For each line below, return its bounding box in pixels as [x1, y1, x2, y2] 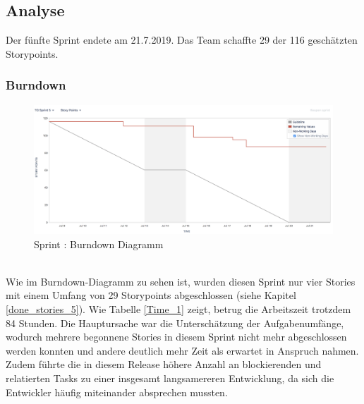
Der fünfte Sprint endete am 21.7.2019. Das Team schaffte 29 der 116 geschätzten [6, 32, 358, 47]
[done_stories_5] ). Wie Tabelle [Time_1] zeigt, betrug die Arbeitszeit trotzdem [6, 302, 351, 316]
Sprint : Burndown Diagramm [34, 236, 164, 251]
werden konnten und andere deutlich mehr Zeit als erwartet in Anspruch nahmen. [6, 343, 359, 357]
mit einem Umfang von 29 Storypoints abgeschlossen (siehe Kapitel [6, 288, 296, 302]
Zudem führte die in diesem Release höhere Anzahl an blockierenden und [6, 357, 322, 372]
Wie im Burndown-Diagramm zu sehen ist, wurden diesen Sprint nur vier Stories [6, 274, 356, 288]
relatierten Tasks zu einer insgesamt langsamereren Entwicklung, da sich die [6, 370, 334, 385]
